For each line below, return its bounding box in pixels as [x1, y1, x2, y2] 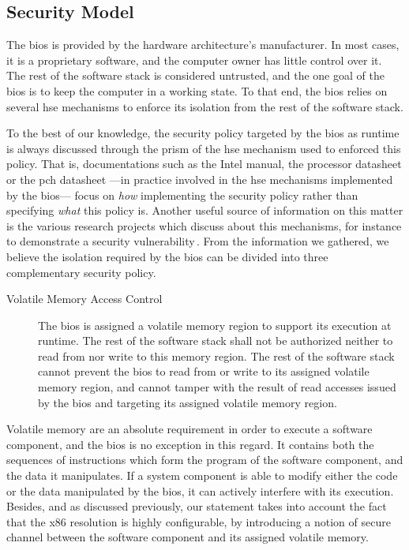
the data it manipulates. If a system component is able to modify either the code [6, 467, 398, 484]
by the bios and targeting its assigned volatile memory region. [38, 394, 337, 410]
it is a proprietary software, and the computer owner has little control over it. [6, 51, 382, 68]
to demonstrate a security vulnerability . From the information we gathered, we [6, 233, 389, 249]
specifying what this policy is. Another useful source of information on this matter [6, 202, 403, 219]
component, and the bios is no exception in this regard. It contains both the [6, 436, 374, 452]
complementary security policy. [6, 264, 156, 280]
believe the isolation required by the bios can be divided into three [6, 248, 328, 264]
